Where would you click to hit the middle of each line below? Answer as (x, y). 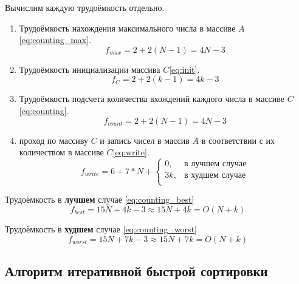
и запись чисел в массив (145, 140)
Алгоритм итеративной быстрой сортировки (136, 270)
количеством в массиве (61, 152)
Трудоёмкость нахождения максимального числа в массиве (127, 28)
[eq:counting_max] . (55, 40)
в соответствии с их (238, 140)
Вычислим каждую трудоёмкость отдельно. (85, 7)
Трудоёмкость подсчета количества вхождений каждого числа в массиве (152, 99)
